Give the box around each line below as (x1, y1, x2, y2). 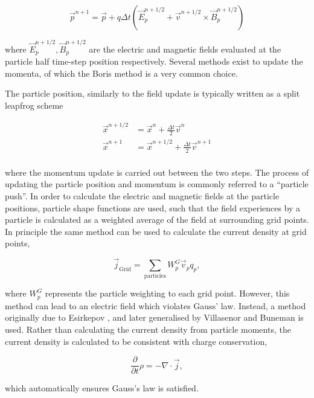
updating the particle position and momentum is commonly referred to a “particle (5, 178, 309, 190)
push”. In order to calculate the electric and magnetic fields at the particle (5, 189, 280, 202)
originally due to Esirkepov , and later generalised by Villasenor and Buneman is (5, 311, 304, 324)
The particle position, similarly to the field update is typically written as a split (5, 87, 300, 100)
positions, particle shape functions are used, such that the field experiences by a (5, 201, 301, 214)
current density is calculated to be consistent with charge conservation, (5, 335, 268, 347)
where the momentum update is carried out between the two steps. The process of (5, 165, 309, 178)
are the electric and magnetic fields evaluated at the (89, 42, 281, 55)
